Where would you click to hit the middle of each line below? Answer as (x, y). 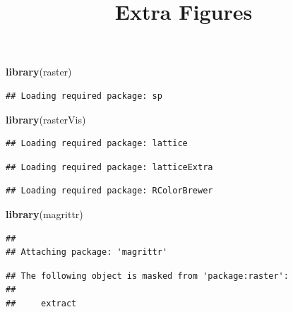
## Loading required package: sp (84, 96)
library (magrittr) (44, 214)
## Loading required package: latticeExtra (109, 167)
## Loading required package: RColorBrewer (109, 191)
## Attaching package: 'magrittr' (87, 252)
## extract (41, 303)
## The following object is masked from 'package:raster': (147, 276)
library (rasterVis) (46, 119)
